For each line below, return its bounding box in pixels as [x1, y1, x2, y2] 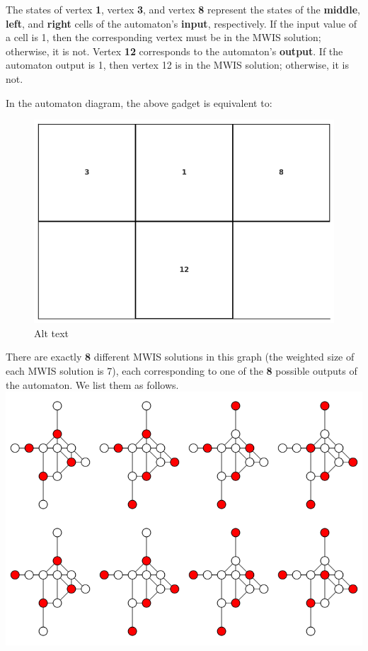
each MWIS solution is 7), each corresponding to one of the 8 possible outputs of [6, 363, 357, 378]
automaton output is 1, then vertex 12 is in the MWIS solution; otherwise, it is [6, 57, 350, 72]
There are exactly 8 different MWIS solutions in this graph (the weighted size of [6, 349, 355, 364]
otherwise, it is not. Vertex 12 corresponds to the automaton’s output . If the [6, 43, 343, 58]
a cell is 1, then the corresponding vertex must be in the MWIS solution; [6, 30, 321, 45]
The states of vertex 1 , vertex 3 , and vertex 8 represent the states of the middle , [6, 2, 360, 16]
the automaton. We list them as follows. [6, 377, 179, 392]
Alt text [34, 325, 69, 340]
